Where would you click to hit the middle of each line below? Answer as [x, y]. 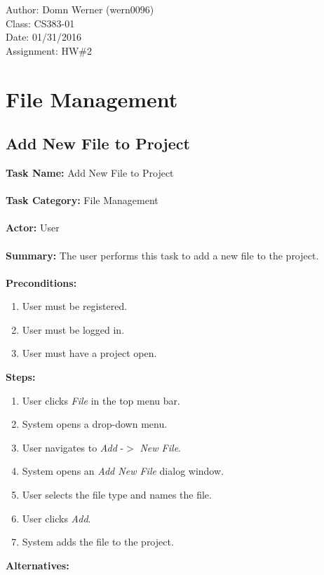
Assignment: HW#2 [49, 50]
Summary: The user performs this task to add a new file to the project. [162, 255]
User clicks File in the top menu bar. [101, 400]
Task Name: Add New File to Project [90, 172]
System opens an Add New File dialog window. [123, 471]
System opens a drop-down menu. [95, 424]
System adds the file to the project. [98, 542]
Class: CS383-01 [40, 23]
